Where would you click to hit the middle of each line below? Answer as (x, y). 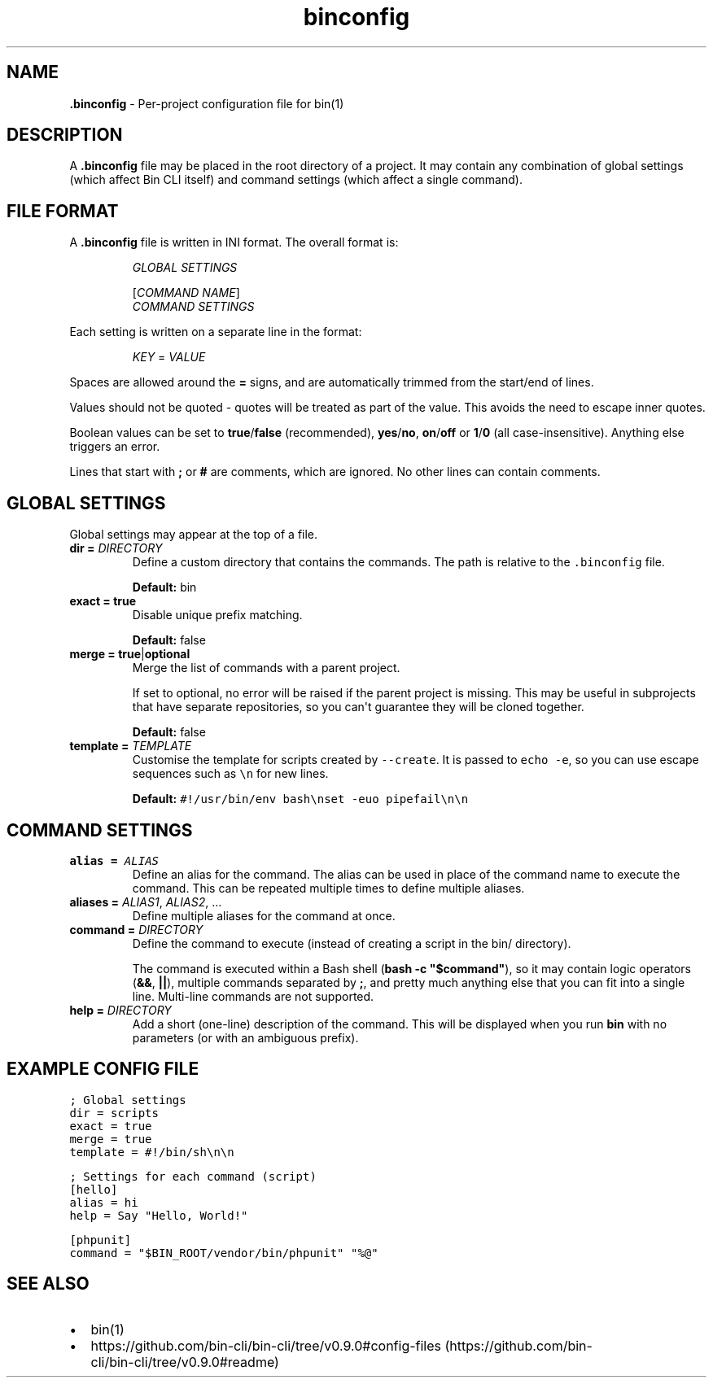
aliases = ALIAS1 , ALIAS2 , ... (146, 902)
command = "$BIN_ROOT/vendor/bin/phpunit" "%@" (224, 1253)
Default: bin (164, 587)
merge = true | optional (130, 654)
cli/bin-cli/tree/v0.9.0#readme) (185, 1362)
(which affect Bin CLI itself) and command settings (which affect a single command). (296, 180)
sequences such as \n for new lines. (230, 774)
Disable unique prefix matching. (217, 615)
